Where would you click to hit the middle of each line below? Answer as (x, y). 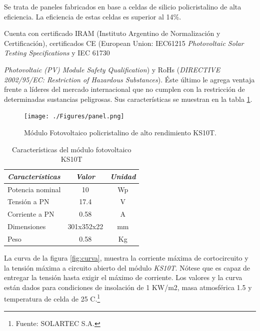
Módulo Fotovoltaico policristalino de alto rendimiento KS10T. (120, 132)
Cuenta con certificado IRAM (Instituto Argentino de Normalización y (112, 33)
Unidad (123, 176)
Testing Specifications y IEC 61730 (57, 53)
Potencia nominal (34, 189)
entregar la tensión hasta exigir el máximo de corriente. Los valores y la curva (123, 277)
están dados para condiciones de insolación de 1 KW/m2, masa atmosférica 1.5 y (128, 287)
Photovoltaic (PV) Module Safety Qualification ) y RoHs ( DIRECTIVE (112, 69)
